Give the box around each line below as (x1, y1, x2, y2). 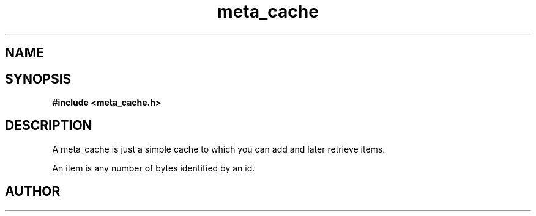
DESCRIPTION (5, 118, 92, 134)
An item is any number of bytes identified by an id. (52, 162, 255, 173)
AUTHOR (5, 184, 61, 200)
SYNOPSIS (5, 71, 72, 87)
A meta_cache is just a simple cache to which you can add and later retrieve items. (52, 143, 385, 154)
